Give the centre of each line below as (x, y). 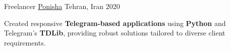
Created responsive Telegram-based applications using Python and (115, 23)
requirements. (25, 42)
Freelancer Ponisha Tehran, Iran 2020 (62, 6)
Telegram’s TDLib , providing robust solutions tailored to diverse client (115, 33)
